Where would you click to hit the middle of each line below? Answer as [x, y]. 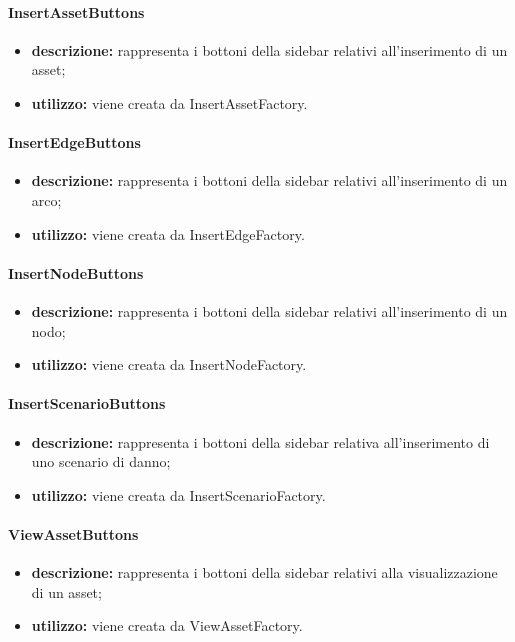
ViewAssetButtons [73, 533]
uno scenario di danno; [101, 461]
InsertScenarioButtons [87, 403]
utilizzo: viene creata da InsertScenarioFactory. [178, 494]
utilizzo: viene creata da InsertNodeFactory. [169, 364]
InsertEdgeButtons [74, 142]
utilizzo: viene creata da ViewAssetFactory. [167, 625]
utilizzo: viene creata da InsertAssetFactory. [169, 102]
